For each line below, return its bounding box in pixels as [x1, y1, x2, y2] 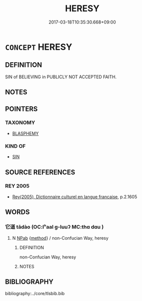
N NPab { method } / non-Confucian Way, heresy [12, 235, 109, 241]
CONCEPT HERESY [5, 41, 72, 52]
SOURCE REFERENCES [5, 168, 75, 176]
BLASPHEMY [12, 130, 39, 136]
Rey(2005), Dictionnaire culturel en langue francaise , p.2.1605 [12, 194, 137, 200]
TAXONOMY [5, 119, 35, 126]
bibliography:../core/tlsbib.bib [5, 291, 65, 297]
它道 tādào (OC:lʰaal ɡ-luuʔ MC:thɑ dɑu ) [5, 224, 104, 231]
